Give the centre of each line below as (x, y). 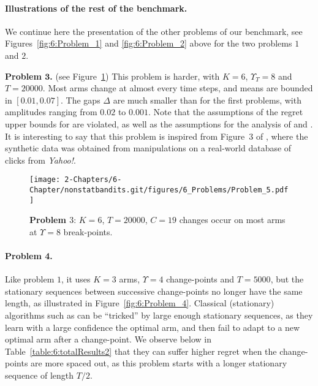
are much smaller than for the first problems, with (207, 100)
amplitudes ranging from (51, 112)
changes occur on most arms (232, 220)
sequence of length (40, 375)
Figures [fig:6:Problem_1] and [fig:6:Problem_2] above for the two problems (149, 43)
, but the (287, 279)
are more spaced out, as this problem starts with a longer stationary (159, 363)
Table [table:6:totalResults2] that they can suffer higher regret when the (141, 351)
